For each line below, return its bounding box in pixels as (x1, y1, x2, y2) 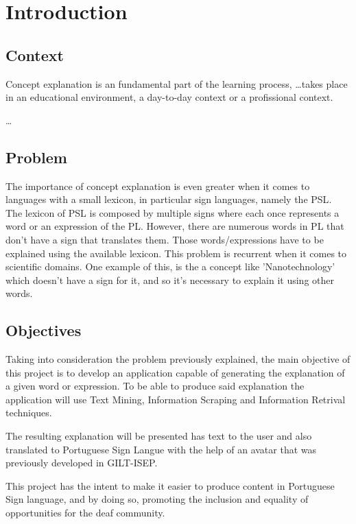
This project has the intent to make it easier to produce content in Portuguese (5, 478, 335, 492)
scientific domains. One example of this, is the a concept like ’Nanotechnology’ (5, 259, 335, 274)
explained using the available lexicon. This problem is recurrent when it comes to (5, 246, 347, 260)
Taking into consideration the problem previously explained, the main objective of (5, 352, 351, 366)
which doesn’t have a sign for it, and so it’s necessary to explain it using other (5, 272, 334, 287)
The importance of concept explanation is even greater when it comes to (5, 178, 310, 193)
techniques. (5, 405, 52, 420)
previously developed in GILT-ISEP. (5, 455, 158, 470)
